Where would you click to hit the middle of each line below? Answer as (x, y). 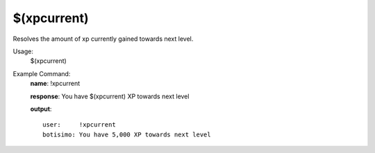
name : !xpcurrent (55, 84)
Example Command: (42, 73)
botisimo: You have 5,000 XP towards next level (127, 134)
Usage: (23, 51)
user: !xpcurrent (79, 125)
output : (41, 109)
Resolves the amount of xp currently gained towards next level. (103, 39)
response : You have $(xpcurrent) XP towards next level (110, 96)
